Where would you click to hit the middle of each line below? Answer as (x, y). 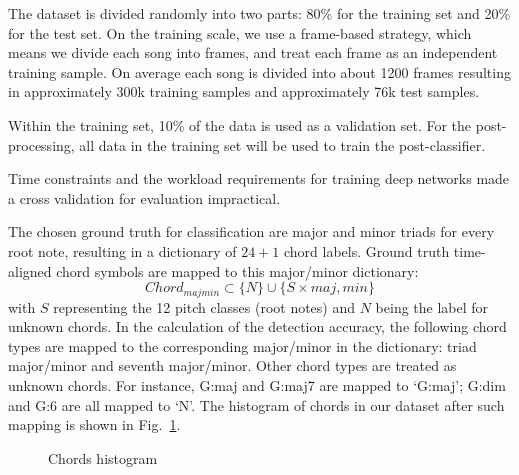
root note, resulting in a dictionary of (122, 250)
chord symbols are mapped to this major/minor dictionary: (237, 270)
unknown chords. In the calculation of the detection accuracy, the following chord (257, 326)
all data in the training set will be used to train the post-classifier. (282, 144)
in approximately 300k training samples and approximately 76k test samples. (244, 91)
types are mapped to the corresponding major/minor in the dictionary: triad (242, 345)
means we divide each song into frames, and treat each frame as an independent (253, 52)
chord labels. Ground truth (366, 250)
